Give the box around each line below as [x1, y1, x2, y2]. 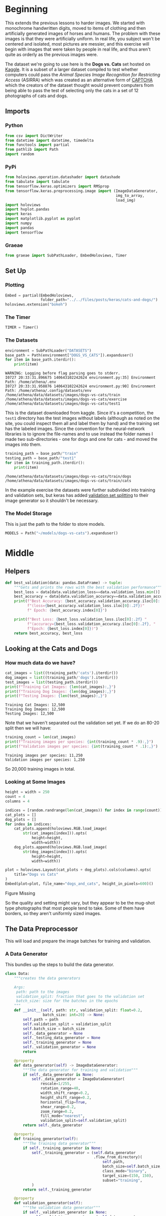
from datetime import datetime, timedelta [5, 138, 94, 143]
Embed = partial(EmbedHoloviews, [5, 293, 74, 298]
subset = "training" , [102, 1178, 142, 1183]
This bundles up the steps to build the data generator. [5, 962, 115, 968]
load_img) [115, 197, 136, 203]
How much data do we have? [5, 659, 76, 666]
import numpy [5, 221, 32, 226]
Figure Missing [5, 890, 36, 896]
